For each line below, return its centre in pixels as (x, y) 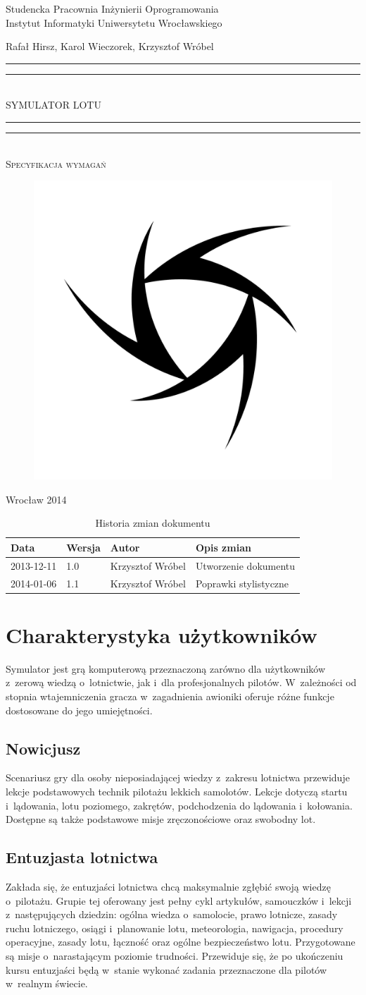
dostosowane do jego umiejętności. (79, 710)
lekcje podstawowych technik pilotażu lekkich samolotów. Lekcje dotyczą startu (177, 792)
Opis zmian (223, 547)
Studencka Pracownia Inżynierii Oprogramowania (112, 8)
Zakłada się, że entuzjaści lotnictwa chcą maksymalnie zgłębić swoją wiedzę (168, 886)
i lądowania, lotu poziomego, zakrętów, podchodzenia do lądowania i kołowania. (179, 805)
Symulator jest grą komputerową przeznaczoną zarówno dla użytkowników (166, 668)
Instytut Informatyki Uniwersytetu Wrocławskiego (114, 22)
